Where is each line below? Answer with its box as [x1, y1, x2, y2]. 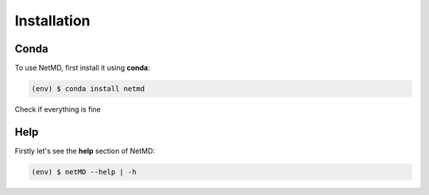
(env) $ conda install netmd [31, 84, 145, 94]
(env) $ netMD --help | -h [31, 167, 137, 176]
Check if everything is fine [14, 105, 101, 114]
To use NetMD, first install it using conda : [14, 63, 150, 73]
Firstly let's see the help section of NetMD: [14, 146, 155, 155]
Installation [14, 12, 91, 29]
